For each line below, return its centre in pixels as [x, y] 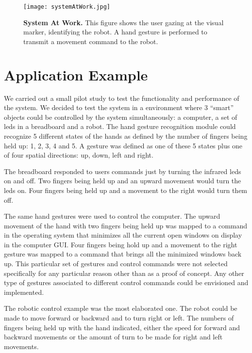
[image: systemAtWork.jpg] [67, 7]
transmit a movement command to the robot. [91, 41]
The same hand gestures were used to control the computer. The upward [112, 216]
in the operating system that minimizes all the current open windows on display [123, 235]
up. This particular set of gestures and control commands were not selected [116, 264]
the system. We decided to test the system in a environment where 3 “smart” [119, 107]
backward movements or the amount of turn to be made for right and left [113, 337]
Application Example [76, 74]
